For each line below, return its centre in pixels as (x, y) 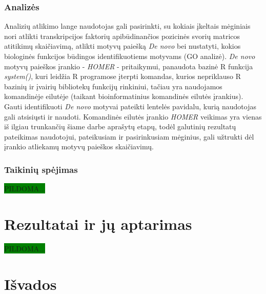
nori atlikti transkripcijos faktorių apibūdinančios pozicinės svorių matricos (122, 36)
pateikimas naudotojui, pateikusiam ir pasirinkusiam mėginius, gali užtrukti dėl (129, 136)
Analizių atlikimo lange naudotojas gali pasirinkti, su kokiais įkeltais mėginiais (127, 26)
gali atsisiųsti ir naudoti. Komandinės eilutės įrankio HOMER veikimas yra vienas (133, 116)
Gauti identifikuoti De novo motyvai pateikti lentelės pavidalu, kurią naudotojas (130, 106)
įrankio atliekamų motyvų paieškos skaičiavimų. (79, 146)
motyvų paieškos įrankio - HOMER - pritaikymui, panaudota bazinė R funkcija (129, 66)
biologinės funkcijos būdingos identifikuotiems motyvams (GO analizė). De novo (130, 56)
